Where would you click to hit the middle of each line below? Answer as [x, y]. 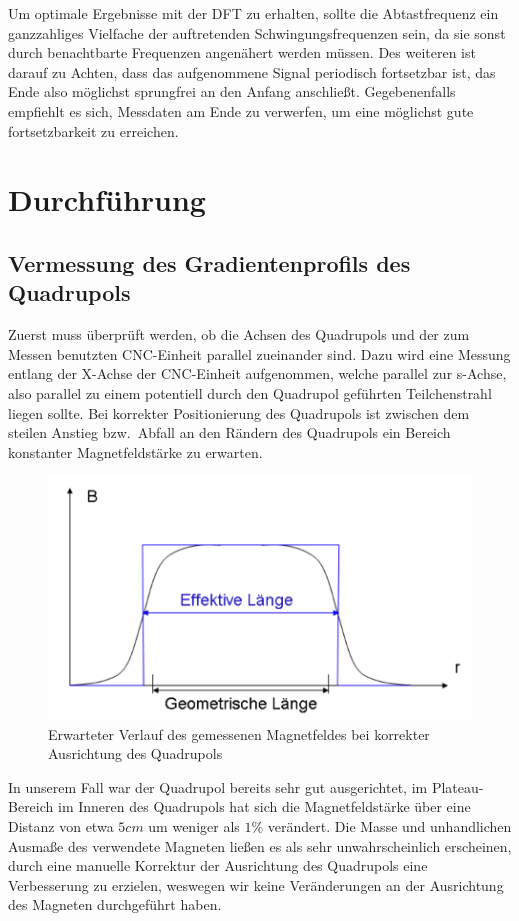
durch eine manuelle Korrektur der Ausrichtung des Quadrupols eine [218, 865]
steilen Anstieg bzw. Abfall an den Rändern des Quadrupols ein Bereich [229, 432]
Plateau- [457, 786]
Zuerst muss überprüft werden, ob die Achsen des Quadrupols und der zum [239, 334]
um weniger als [194, 826]
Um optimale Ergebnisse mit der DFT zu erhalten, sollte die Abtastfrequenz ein [253, 13]
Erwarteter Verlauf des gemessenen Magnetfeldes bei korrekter [239, 733]
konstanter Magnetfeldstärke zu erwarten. [135, 451]
